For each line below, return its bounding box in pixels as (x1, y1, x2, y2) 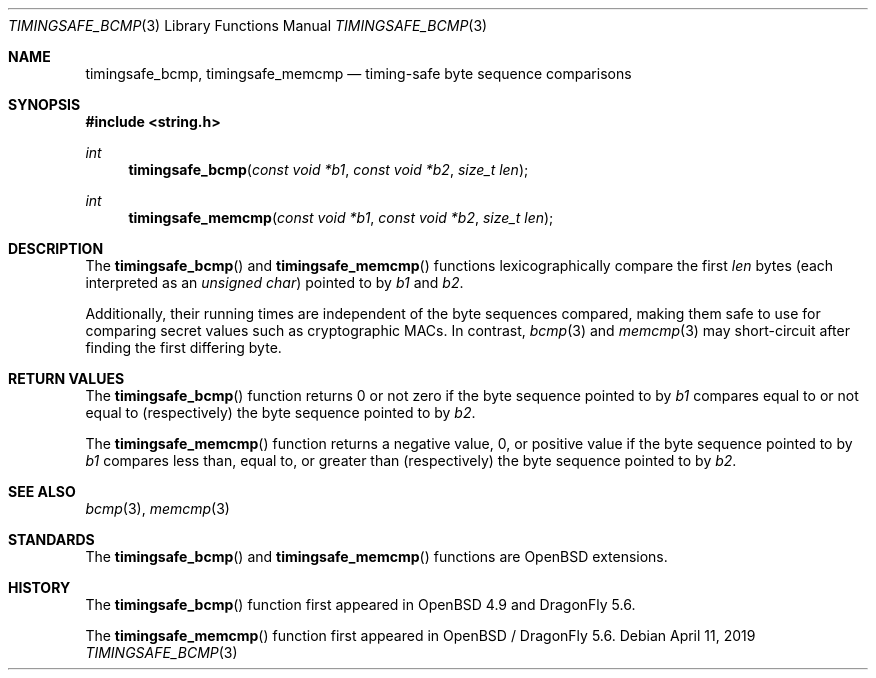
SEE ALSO (8, 483, 76, 500)
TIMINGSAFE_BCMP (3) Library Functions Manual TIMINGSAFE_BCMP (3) (8, 17, 488, 34)
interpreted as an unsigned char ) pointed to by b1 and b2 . (85, 274, 464, 291)
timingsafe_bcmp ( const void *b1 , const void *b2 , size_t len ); (128, 161, 529, 178)
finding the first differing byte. (85, 339, 282, 356)
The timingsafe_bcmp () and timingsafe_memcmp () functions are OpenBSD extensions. (85, 548, 668, 565)
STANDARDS (8, 531, 95, 548)
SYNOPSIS (8, 96, 81, 113)
